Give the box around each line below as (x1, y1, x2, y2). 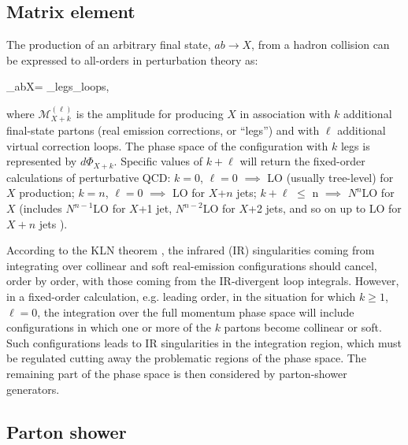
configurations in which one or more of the (6, 319, 211, 336)
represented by (6, 153, 77, 169)
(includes (19, 200, 62, 217)
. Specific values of (113, 153, 203, 169)
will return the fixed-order (239, 153, 365, 169)
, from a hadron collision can (251, 36, 390, 53)
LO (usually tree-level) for (267, 169, 394, 185)
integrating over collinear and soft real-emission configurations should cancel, (6, 257, 377, 273)
